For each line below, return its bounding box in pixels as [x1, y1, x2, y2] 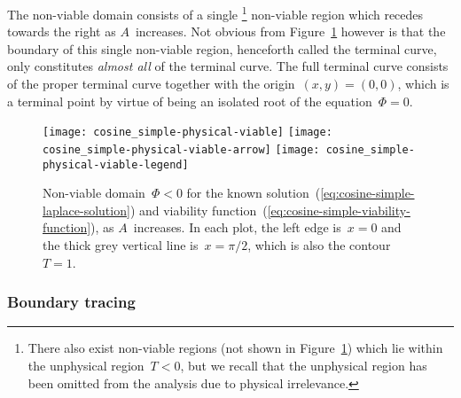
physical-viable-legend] [43, 158, 189, 171]
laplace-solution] [43, 200, 130, 219]
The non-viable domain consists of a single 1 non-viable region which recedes [7, 3, 424, 23]
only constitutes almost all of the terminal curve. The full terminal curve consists [7, 57, 449, 75]
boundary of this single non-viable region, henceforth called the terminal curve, [7, 39, 437, 58]
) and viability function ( [129, 200, 268, 219]
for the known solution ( [186, 183, 321, 202]
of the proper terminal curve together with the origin [7, 74, 295, 93]
